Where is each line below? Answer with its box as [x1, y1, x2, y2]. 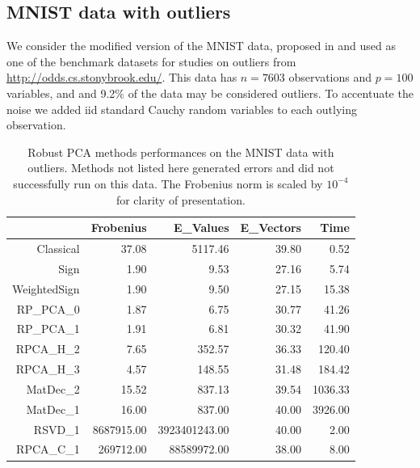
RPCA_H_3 [15, 360, 80, 377]
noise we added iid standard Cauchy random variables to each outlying [6, 100, 357, 117]
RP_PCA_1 [16, 320, 80, 337]
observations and [288, 69, 372, 86]
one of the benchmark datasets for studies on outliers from [6, 53, 296, 70]
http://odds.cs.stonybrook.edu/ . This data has [6, 69, 237, 86]
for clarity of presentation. [115, 191, 246, 208]
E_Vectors [240, 219, 301, 236]
